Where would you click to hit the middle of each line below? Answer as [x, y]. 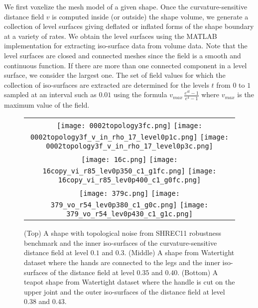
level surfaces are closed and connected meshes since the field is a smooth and [123, 55]
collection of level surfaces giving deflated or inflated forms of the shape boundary [129, 26]
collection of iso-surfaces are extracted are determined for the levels [107, 84]
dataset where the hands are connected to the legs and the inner [122, 262]
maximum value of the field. [47, 104]
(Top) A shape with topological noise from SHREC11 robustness [123, 233]
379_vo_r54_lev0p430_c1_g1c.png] [129, 214]
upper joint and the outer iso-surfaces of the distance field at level [125, 291]
